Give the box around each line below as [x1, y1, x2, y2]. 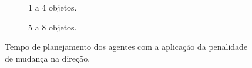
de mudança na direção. [5, 52, 90, 64]
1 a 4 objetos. [28, 1, 77, 13]
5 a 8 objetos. [28, 21, 77, 33]
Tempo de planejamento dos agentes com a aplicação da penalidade [5, 40, 248, 53]
